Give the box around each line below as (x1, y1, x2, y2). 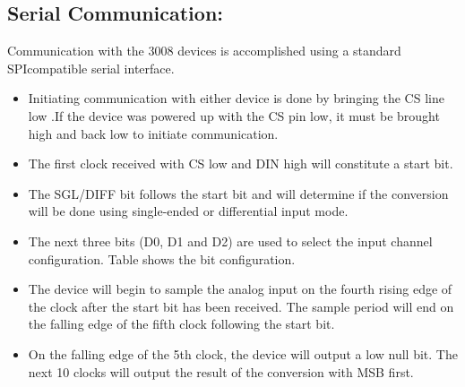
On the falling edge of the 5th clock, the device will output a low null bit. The (28, 344, 458, 363)
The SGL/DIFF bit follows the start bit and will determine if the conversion (28, 184, 449, 202)
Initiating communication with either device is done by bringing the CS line (28, 89, 444, 107)
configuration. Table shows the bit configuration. (28, 249, 296, 268)
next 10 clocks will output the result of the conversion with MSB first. (28, 362, 414, 381)
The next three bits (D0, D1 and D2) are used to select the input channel (28, 231, 433, 250)
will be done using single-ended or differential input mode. (28, 202, 349, 220)
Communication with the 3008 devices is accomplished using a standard (7, 41, 401, 60)
